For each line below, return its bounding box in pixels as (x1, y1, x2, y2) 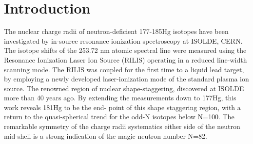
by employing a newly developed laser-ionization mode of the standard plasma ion (4, 74, 249, 84)
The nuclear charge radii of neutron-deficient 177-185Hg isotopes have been (4, 26, 229, 36)
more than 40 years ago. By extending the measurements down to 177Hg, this (4, 93, 236, 103)
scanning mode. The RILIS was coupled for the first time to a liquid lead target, (4, 64, 244, 74)
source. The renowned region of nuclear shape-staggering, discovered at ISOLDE (4, 83, 244, 93)
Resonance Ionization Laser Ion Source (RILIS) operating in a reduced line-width (4, 54, 247, 64)
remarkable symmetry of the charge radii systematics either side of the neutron (4, 121, 240, 131)
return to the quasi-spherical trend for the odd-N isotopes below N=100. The (4, 112, 234, 122)
